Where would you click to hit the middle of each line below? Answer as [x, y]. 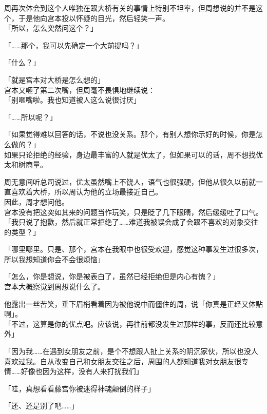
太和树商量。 [26, 164]
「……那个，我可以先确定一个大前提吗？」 [74, 45]
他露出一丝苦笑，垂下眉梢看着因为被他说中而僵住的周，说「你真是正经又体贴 [133, 303]
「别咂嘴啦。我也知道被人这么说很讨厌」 [72, 100]
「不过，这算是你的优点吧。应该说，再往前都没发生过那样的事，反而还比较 [130, 323]
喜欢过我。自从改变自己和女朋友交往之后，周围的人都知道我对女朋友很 [123, 361]
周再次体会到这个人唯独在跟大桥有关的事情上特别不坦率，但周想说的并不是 [130, 8]
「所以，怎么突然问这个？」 [51, 28]
